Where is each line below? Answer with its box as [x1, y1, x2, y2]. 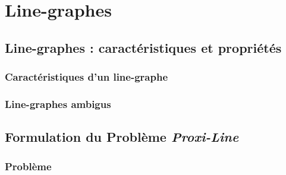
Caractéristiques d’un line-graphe [5, 69, 168, 84]
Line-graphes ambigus [5, 96, 111, 111]
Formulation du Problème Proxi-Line [5, 128, 239, 146]
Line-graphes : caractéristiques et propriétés [5, 38, 282, 56]
